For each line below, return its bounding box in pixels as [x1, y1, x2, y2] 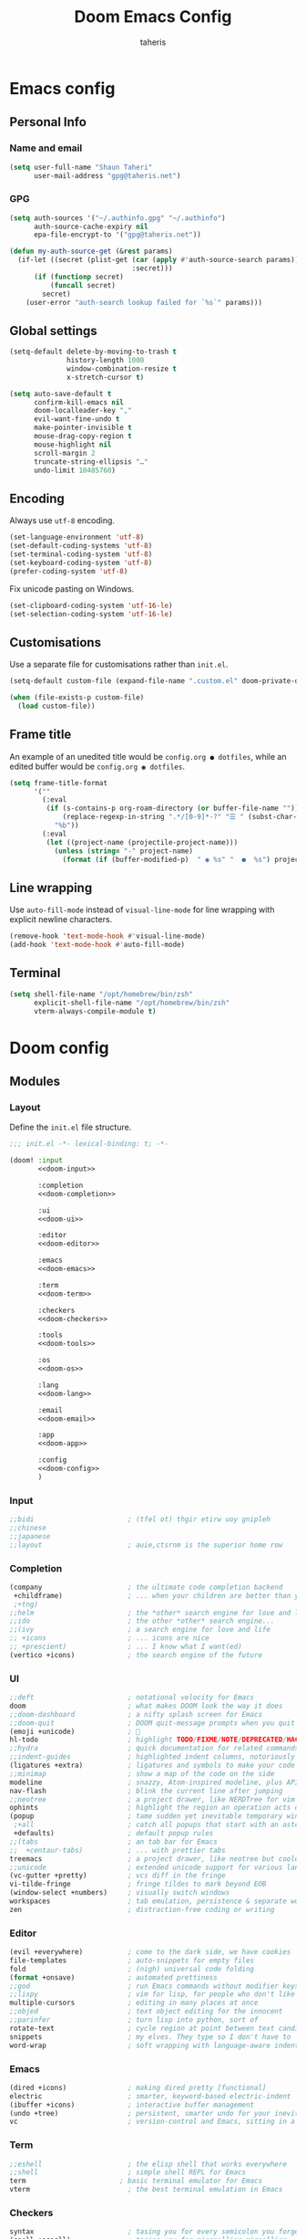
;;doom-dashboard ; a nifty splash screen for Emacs [9, 1709, 262, 1719]
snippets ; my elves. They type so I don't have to [9, 2032, 291, 2042]
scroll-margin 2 [33, 448, 96, 457]
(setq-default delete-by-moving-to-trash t [9, 347, 178, 357]
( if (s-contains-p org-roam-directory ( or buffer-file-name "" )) [46, 804, 300, 814]
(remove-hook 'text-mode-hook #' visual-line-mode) [9, 931, 206, 941]
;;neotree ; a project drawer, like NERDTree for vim [9, 1794, 296, 1804]
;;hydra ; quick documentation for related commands [9, 1744, 300, 1753]
